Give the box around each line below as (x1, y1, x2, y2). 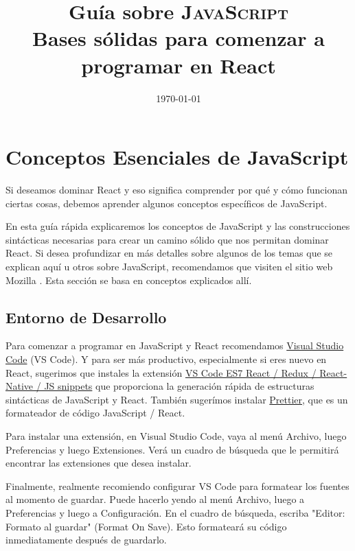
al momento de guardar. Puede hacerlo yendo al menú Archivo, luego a (5, 492, 305, 506)
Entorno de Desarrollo (5, 306, 167, 327)
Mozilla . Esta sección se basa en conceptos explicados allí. (5, 272, 252, 287)
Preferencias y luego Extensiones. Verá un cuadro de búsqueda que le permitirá (5, 442, 339, 456)
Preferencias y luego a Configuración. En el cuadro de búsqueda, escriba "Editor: (5, 505, 345, 519)
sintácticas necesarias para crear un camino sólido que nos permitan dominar (5, 232, 329, 246)
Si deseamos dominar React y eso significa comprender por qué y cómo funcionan (5, 183, 348, 197)
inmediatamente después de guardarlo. (5, 532, 167, 547)
